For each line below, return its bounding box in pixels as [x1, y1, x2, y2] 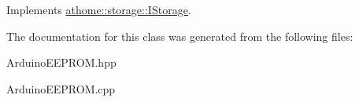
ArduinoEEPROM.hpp [6, 54, 117, 71]
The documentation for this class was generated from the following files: [6, 27, 353, 44]
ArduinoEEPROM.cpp [6, 80, 116, 97]
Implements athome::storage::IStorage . [6, 2, 191, 17]
